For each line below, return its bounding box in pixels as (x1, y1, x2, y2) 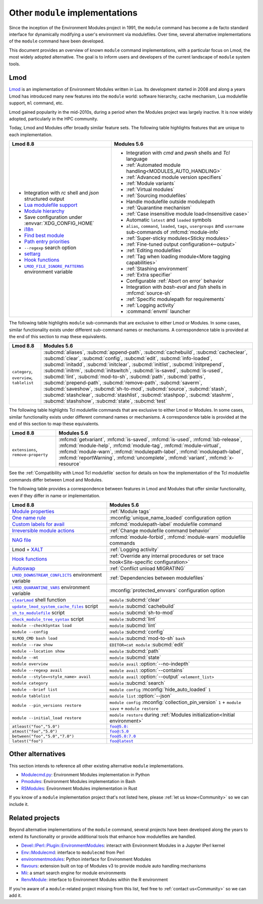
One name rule (12, 515, 46, 522)
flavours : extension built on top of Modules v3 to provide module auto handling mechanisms (21, 863, 207, 869)
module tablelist (12, 693, 51, 699)
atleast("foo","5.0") (12, 724, 60, 729)
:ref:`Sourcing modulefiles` (126, 192, 188, 199)
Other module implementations (9, 7, 138, 18)
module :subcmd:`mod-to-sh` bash (109, 635, 186, 642)
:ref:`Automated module (126, 161, 181, 168)
